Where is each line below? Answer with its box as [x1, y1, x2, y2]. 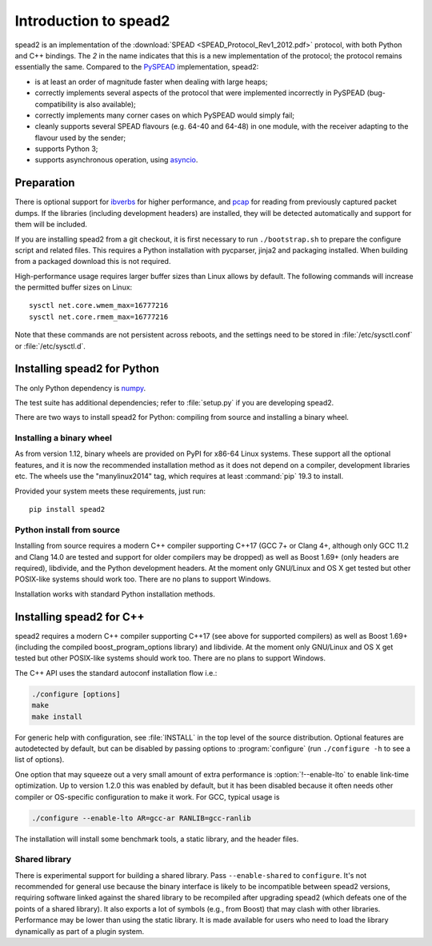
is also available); [78, 99, 136, 109]
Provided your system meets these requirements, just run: [14, 486, 206, 496]
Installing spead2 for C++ [14, 610, 145, 624]
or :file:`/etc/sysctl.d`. [14, 341, 86, 351]
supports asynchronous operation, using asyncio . [34, 155, 198, 165]
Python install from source [14, 524, 120, 535]
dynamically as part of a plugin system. [14, 926, 145, 936]
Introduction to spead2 [14, 12, 170, 30]
